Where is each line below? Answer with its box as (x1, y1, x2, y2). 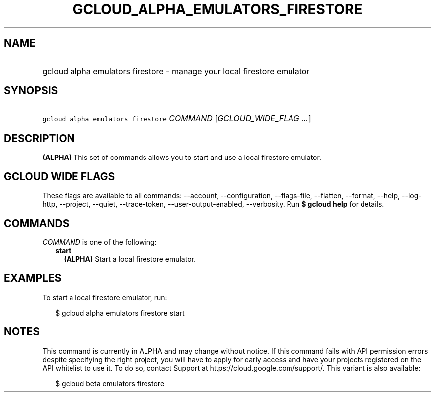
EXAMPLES (4, 272, 62, 285)
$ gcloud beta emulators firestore (55, 379, 165, 388)
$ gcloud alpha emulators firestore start (55, 308, 185, 317)
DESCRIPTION (4, 132, 75, 145)
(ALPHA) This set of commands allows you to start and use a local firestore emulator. (42, 153, 321, 162)
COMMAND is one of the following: (42, 238, 157, 246)
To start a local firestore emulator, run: (42, 293, 167, 302)
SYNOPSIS (4, 84, 58, 97)
